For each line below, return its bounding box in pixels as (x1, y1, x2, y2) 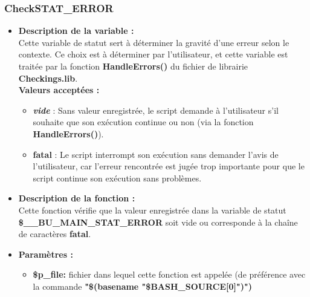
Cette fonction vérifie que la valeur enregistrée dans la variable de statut (18, 203, 286, 216)
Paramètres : (18, 247, 73, 260)
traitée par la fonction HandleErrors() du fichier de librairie (18, 60, 248, 72)
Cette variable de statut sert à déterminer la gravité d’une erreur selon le (18, 36, 289, 48)
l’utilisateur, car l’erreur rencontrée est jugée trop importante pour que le (33, 160, 305, 172)
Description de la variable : (18, 24, 134, 37)
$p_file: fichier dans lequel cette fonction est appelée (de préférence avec (33, 268, 306, 281)
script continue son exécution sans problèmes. (33, 171, 202, 184)
